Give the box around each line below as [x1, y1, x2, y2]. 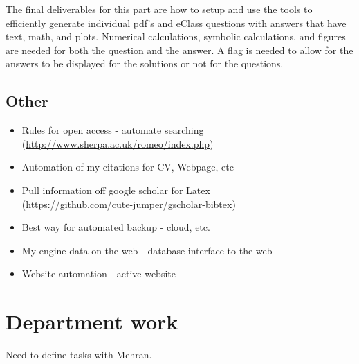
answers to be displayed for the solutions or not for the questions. [6, 56, 284, 71]
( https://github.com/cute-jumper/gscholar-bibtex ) [21, 196, 236, 211]
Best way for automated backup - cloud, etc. [21, 220, 210, 234]
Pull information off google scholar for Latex [21, 182, 210, 197]
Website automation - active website [21, 266, 176, 281]
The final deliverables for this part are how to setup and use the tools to [6, 2, 313, 16]
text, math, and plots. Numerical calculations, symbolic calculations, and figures [6, 29, 346, 44]
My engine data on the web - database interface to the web [21, 243, 273, 257]
